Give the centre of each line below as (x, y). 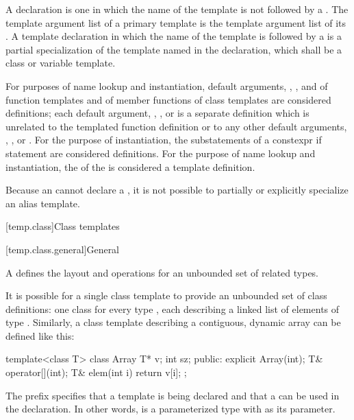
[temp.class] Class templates (63, 226)
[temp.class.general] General (63, 249)
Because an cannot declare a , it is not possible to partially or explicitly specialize (177, 190)
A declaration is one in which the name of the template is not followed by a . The (177, 9)
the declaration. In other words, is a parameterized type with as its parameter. (170, 409)
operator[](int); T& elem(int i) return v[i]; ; (96, 372)
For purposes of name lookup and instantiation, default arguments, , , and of (167, 85)
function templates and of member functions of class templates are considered (168, 99)
